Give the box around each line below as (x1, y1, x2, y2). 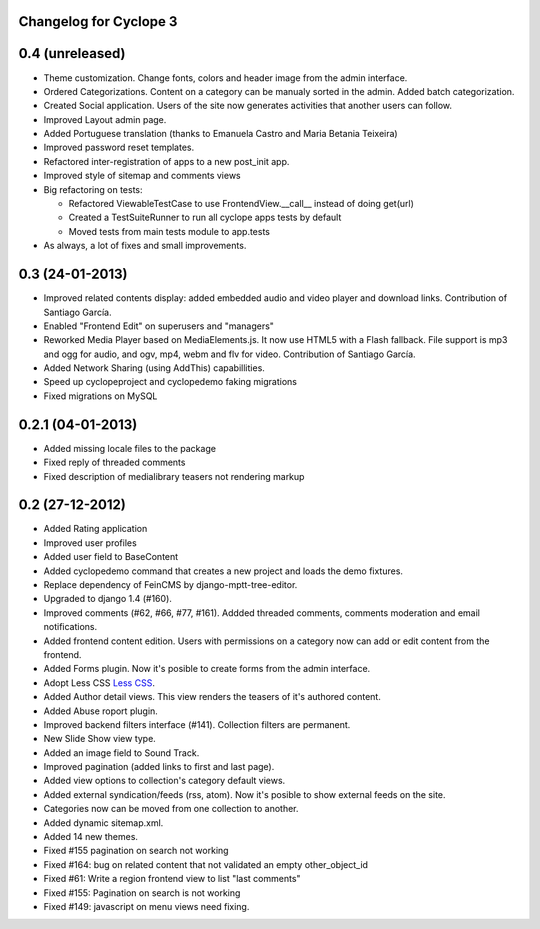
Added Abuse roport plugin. (43, 705, 159, 717)
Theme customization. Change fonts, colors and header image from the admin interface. (43, 71, 408, 84)
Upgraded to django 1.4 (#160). (43, 593, 172, 605)
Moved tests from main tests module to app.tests (68, 225, 270, 237)
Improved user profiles (43, 536, 137, 549)
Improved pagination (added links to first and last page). (43, 761, 275, 773)
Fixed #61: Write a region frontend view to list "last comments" (43, 873, 301, 885)
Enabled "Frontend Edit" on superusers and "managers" (43, 320, 275, 332)
